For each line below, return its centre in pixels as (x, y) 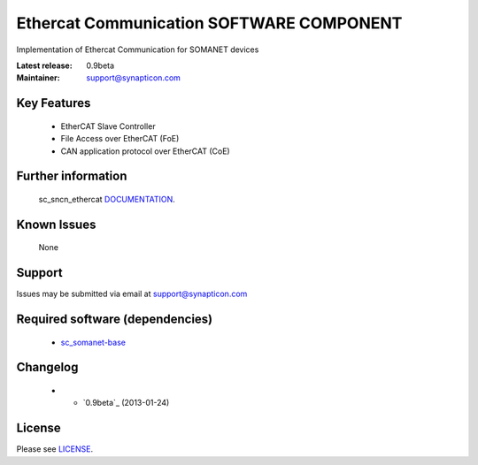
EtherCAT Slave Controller (108, 126)
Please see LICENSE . (54, 449)
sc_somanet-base (93, 342)
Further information (72, 176)
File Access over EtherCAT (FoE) (120, 139)
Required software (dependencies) (115, 320)
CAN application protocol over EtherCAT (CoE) (145, 151)
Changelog (47, 367)
